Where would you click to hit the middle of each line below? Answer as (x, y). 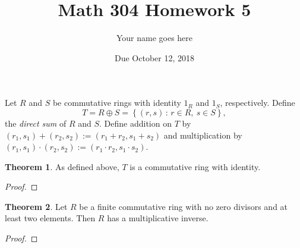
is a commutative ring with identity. (195, 166)
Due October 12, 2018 (154, 57)
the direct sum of (36, 123)
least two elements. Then (50, 218)
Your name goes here (154, 38)
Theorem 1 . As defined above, (62, 166)
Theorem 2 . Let (36, 206)
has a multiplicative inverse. (158, 218)
